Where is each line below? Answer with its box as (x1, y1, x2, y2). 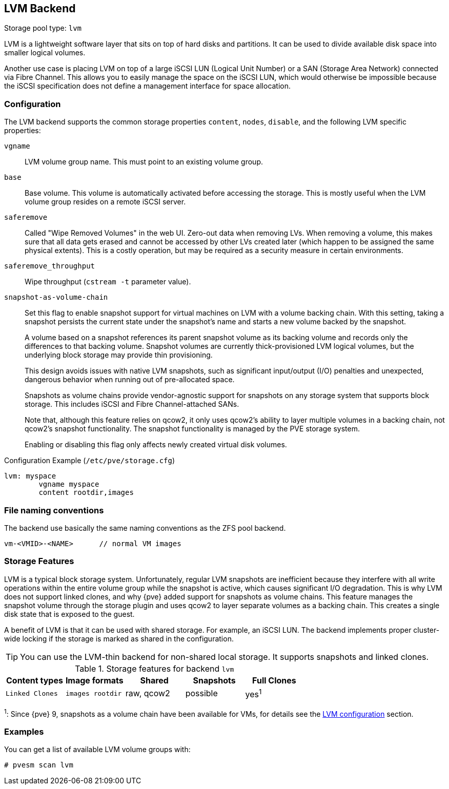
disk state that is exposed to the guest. (4, 609, 135, 618)
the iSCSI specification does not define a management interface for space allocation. (4, 81, 291, 91)
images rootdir (65, 689, 122, 697)
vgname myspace (38, 480, 99, 489)
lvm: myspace (4, 472, 56, 481)
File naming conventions (4, 505, 104, 515)
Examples (4, 726, 44, 737)
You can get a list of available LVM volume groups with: (4, 745, 191, 754)
